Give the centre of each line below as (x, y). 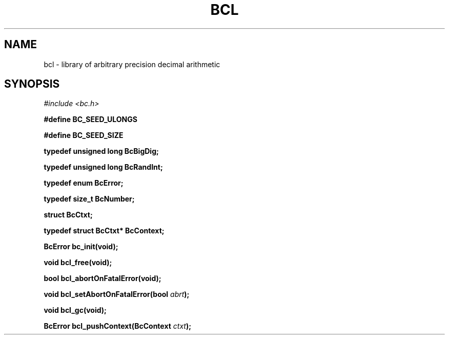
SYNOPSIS (32, 84)
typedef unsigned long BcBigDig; (101, 151)
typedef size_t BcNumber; (89, 199)
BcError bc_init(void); (81, 247)
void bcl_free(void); (78, 263)
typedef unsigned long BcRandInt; (103, 167)
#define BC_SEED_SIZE (84, 135)
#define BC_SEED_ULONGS (90, 119)
